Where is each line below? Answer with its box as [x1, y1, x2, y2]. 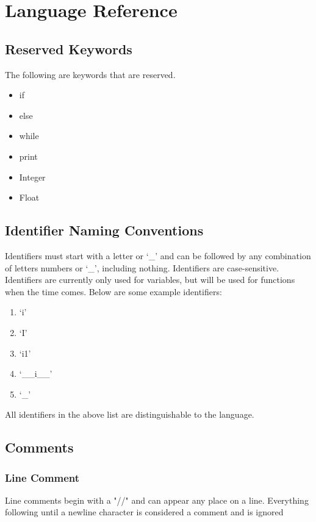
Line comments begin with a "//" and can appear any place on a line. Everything [5, 493, 309, 506]
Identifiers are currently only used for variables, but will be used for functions [5, 273, 295, 286]
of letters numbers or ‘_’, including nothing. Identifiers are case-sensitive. [5, 261, 279, 274]
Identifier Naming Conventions [5, 221, 204, 240]
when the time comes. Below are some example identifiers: [5, 285, 222, 298]
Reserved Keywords [5, 39, 132, 58]
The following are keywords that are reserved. [5, 68, 176, 80]
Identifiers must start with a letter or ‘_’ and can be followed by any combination [5, 249, 311, 262]
